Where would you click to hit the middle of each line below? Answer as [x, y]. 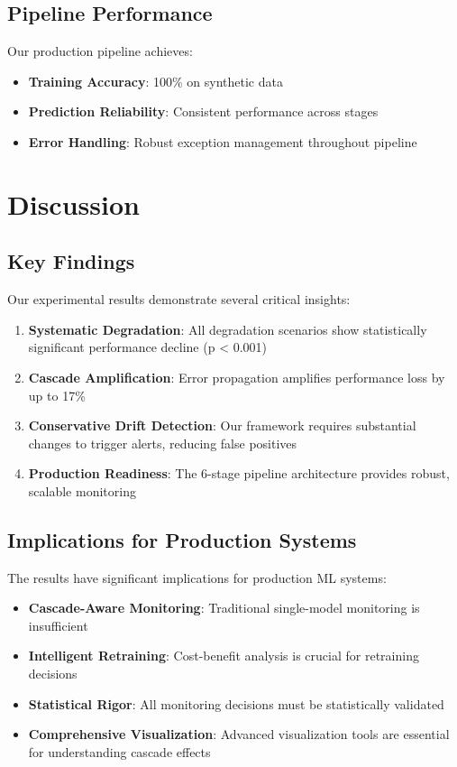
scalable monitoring [82, 490]
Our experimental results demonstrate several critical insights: [179, 299]
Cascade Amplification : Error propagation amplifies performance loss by [237, 377]
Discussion [73, 203]
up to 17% [57, 395]
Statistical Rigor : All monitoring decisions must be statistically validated [236, 703]
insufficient [58, 625]
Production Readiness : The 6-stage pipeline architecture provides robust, [239, 473]
